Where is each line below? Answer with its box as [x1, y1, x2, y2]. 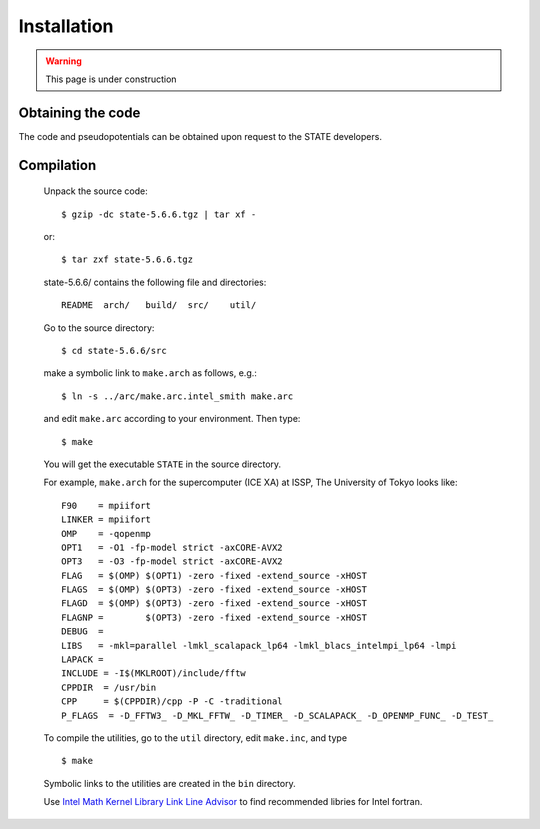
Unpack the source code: [43, 185, 149, 197]
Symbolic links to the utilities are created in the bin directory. [43, 777, 296, 789]
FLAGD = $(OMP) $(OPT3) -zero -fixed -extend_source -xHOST [61, 598, 367, 609]
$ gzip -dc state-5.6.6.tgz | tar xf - [61, 208, 257, 220]
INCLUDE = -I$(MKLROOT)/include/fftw [61, 668, 247, 679]
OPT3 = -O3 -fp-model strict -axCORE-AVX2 [61, 556, 284, 567]
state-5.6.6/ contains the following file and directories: [43, 276, 267, 288]
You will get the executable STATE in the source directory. [43, 458, 282, 470]
